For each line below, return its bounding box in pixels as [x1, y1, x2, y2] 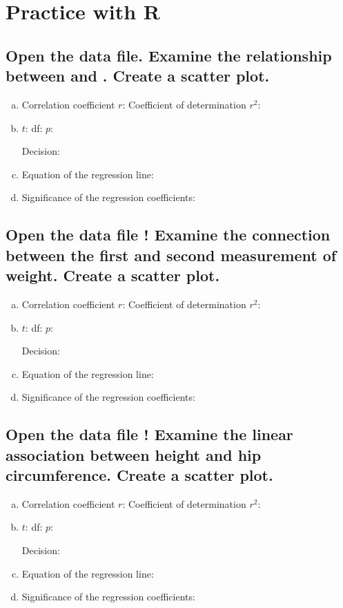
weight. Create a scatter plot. [6, 265, 220, 286]
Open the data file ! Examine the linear [6, 424, 293, 445]
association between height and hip [6, 444, 262, 465]
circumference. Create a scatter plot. [6, 464, 273, 486]
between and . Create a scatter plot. [6, 65, 270, 86]
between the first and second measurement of [6, 244, 337, 265]
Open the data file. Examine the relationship [6, 44, 332, 66]
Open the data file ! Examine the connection [6, 224, 331, 245]
